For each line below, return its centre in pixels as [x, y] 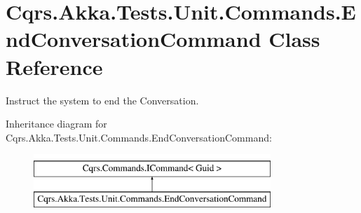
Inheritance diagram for [56, 124]
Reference [54, 66]
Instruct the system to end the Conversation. [102, 100]
